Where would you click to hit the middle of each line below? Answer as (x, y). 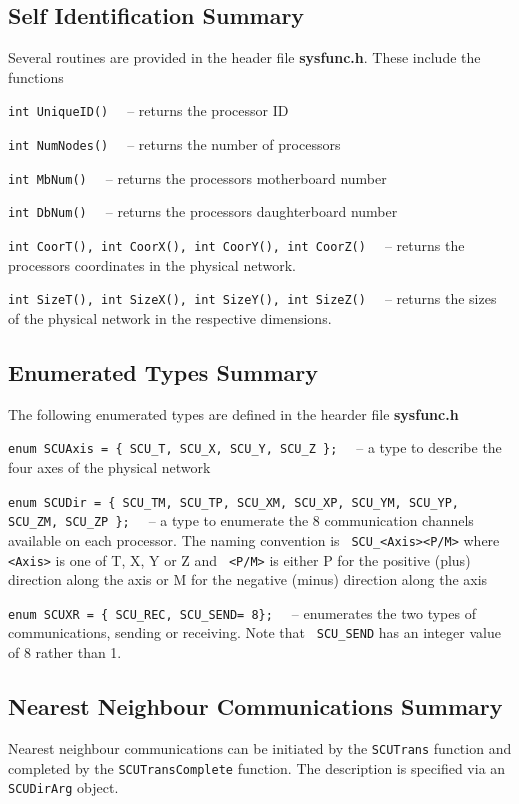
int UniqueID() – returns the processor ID (148, 110)
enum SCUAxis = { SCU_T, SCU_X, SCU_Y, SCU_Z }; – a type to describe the (255, 447)
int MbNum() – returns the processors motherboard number (197, 177)
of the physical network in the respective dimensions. (170, 317)
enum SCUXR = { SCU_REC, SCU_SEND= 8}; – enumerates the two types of (242, 612)
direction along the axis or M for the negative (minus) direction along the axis (248, 579)
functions (36, 76)
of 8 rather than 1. (65, 652)
